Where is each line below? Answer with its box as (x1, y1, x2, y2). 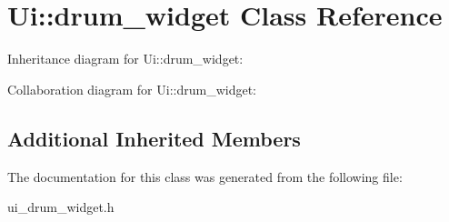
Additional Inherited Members (7, 124, 301, 152)
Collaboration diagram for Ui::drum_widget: (7, 79, 256, 98)
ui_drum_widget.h (7, 197, 115, 217)
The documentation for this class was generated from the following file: (7, 166, 403, 186)
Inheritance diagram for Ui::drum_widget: (7, 49, 244, 68)
